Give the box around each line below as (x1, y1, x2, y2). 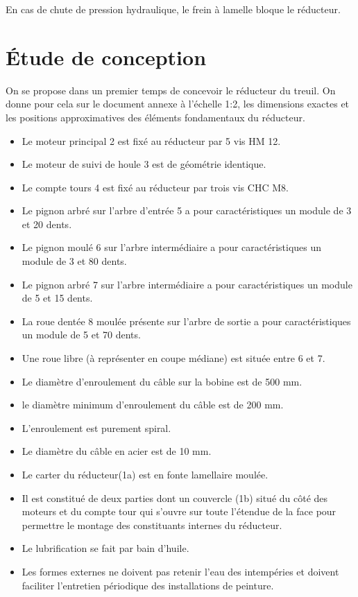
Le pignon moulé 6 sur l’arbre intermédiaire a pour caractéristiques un (22, 240, 322, 254)
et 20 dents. (22, 216, 72, 231)
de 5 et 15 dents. (22, 291, 93, 305)
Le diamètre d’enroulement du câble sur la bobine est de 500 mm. (22, 374, 302, 388)
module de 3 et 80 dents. (22, 254, 127, 268)
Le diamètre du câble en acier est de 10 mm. (22, 444, 212, 458)
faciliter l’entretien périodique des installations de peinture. (22, 578, 274, 592)
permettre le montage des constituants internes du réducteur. (22, 517, 282, 532)
